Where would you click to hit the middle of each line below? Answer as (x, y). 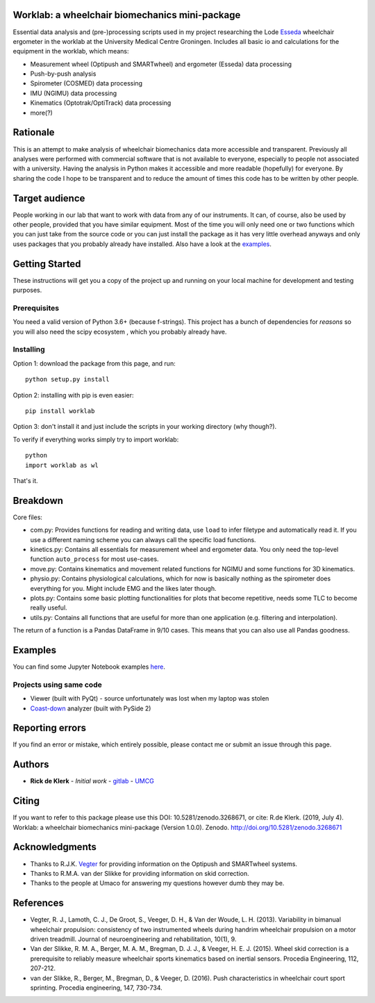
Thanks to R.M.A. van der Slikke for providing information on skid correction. (140, 873)
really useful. (49, 607)
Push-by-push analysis (63, 74)
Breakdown (38, 500)
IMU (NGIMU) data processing (74, 93)
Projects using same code (57, 685)
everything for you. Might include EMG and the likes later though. (123, 588)
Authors (31, 765)
